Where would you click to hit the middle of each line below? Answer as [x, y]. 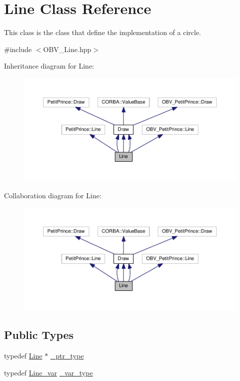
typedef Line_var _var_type [48, 372]
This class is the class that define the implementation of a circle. [103, 32]
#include [18, 49]
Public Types [39, 335]
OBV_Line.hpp [67, 49]
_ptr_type [67, 356]
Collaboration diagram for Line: [53, 195]
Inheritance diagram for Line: [49, 66]
